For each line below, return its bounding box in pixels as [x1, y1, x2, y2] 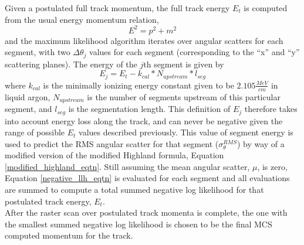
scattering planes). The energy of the [5, 57, 137, 70]
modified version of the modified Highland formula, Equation [5, 149, 224, 161]
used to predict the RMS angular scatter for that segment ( [5, 137, 219, 149]
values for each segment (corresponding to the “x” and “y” [89, 46, 300, 58]
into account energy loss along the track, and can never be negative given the [5, 114, 283, 127]
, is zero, [257, 160, 288, 172]
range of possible [5, 126, 65, 138]
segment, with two [5, 46, 70, 58]
